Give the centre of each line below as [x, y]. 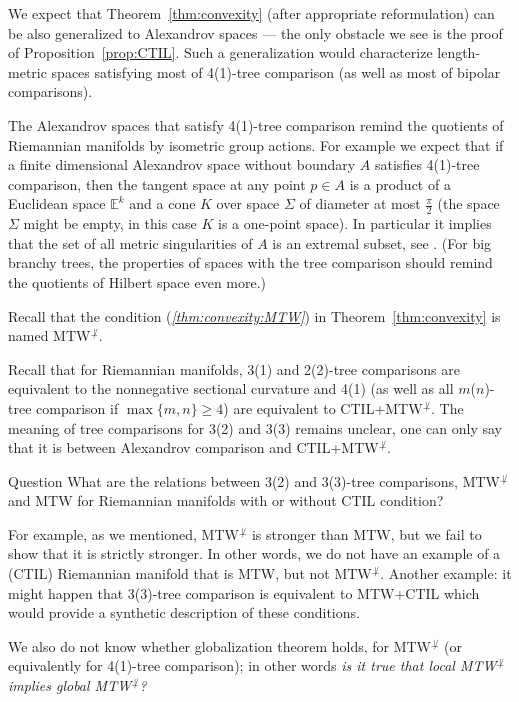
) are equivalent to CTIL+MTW [323, 407]
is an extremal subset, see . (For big [382, 242]
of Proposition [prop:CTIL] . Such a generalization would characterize [220, 52]
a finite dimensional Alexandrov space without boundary [182, 164]
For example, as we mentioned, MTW [123, 533]
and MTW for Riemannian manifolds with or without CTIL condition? [226, 500]
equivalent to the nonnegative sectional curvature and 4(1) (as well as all [231, 388]
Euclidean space [57, 203]
